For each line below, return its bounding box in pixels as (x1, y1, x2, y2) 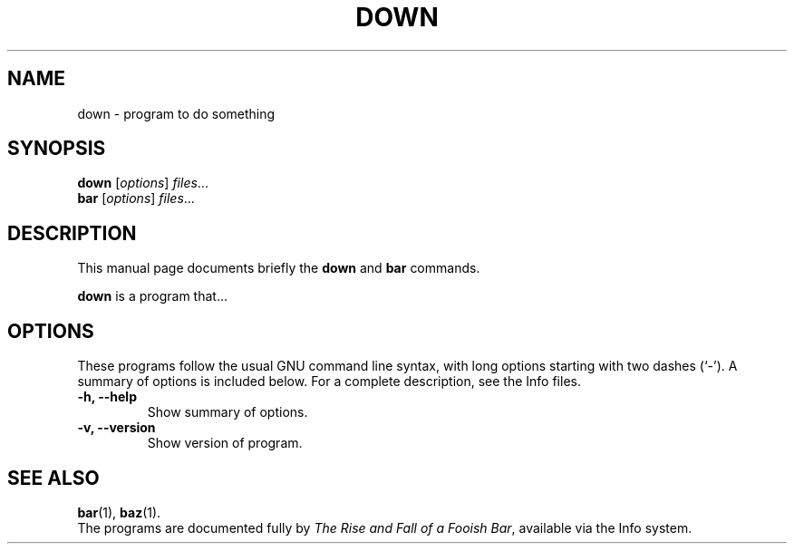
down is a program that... (77, 288, 228, 304)
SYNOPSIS (7, 137, 106, 160)
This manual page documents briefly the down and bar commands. (77, 260, 480, 276)
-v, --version (77, 420, 156, 436)
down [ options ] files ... (77, 175, 208, 191)
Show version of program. (147, 435, 303, 451)
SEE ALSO (7, 466, 100, 489)
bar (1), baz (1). (77, 504, 161, 520)
